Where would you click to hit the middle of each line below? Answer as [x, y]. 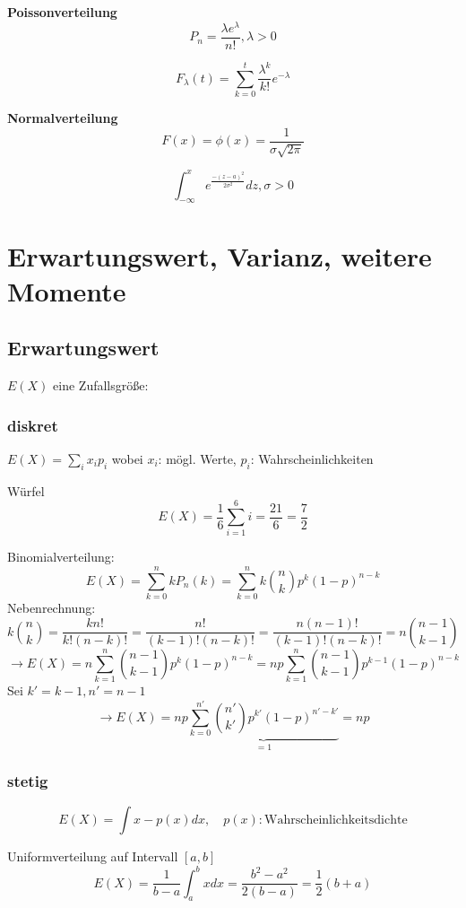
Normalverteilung [63, 118]
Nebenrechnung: [52, 608]
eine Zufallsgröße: [101, 385]
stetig [28, 781]
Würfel [26, 490]
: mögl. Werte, [197, 458]
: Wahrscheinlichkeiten [312, 458]
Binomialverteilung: [61, 557]
